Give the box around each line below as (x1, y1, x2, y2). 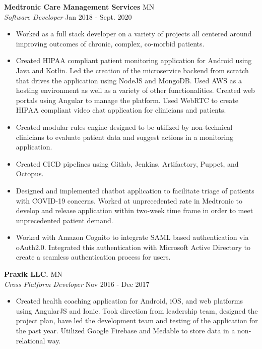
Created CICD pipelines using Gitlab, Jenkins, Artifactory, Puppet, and (16, 158, 239, 169)
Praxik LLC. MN (4, 269, 62, 279)
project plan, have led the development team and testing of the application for (16, 315, 258, 326)
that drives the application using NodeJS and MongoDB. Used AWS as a (16, 75, 242, 85)
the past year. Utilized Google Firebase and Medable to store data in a (16, 325, 235, 336)
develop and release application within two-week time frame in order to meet (16, 205, 253, 216)
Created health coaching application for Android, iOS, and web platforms (16, 295, 243, 306)
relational (16, 335, 45, 345)
